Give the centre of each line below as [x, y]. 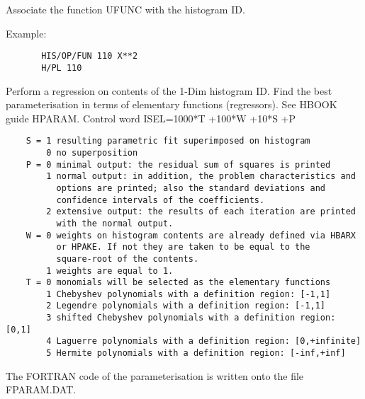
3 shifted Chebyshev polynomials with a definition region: [191, 318]
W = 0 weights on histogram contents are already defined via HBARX [191, 235]
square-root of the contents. [128, 259]
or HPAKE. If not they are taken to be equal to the [183, 247]
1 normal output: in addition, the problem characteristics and [201, 177]
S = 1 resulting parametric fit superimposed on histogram [168, 141]
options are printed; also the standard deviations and [191, 188]
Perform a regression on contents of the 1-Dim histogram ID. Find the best [169, 90]
